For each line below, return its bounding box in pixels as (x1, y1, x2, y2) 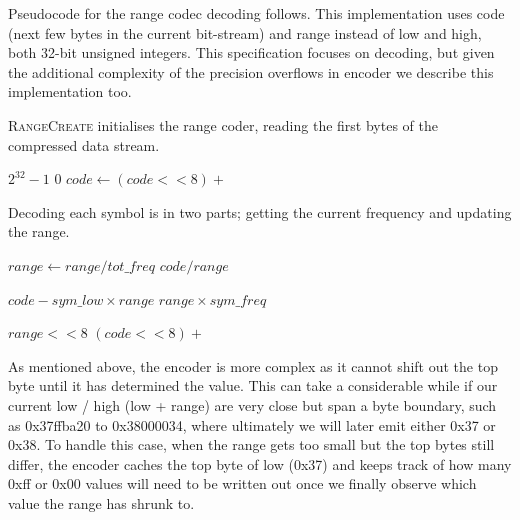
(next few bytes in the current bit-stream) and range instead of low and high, (8, 22, 482, 43)
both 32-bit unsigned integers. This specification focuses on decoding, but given (8, 42, 495, 63)
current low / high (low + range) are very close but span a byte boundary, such (8, 394, 497, 415)
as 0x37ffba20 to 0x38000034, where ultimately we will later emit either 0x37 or (8, 414, 496, 435)
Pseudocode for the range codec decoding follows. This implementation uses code (8, 3, 505, 23)
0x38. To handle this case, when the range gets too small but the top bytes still (8, 434, 495, 455)
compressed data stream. (8, 134, 160, 155)
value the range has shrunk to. (8, 492, 195, 513)
